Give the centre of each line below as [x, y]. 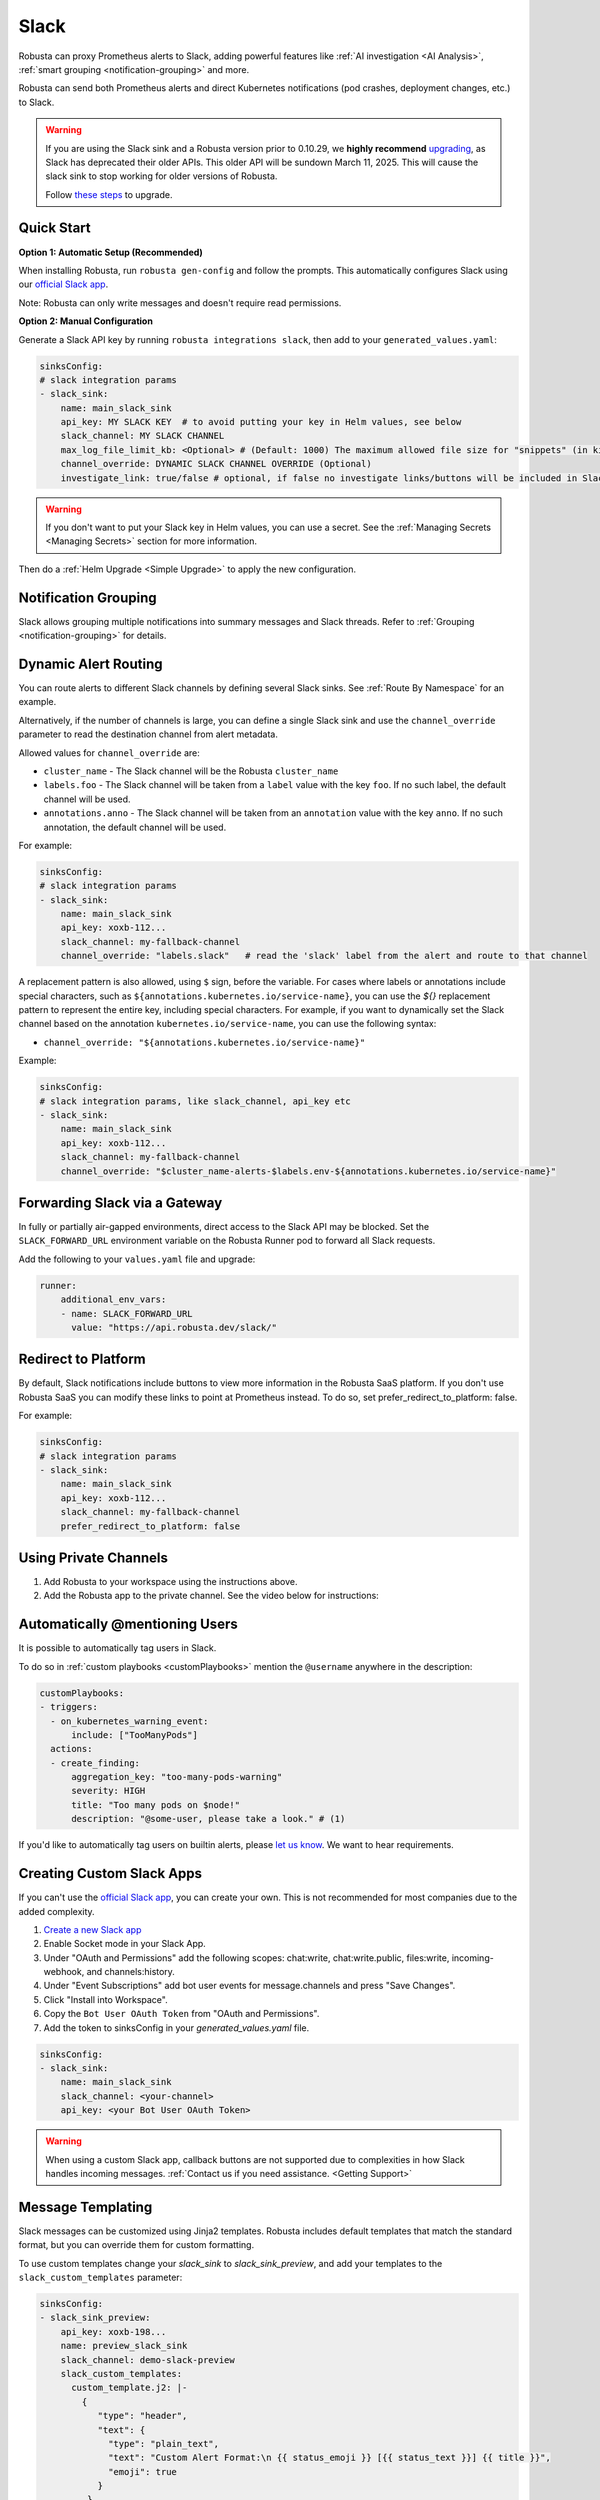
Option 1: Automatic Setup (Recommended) [111, 252]
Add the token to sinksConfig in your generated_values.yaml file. [176, 2027]
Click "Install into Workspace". [106, 1999]
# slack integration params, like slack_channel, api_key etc [195, 1101]
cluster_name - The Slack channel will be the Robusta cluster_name [191, 771]
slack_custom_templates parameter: [100, 2277]
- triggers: [69, 1707]
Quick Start [54, 228]
